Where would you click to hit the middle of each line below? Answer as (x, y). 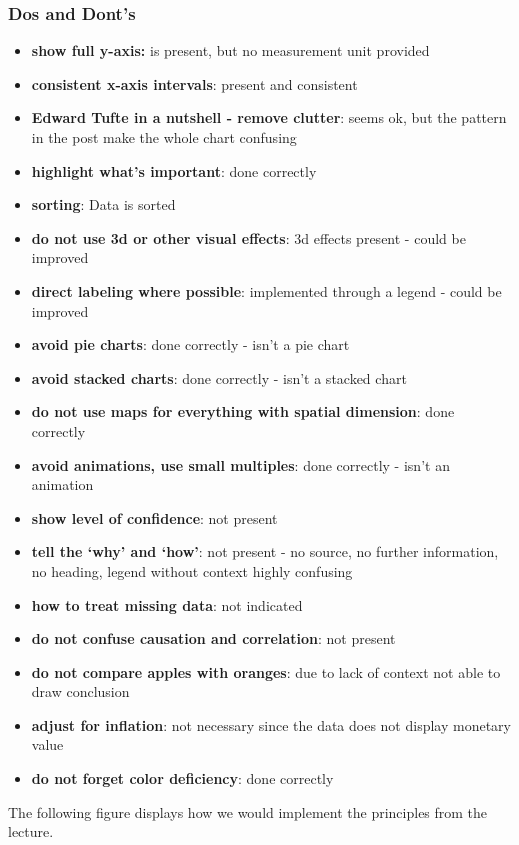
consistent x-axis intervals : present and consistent (194, 83)
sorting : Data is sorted (103, 204)
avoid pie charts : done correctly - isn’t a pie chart (190, 344)
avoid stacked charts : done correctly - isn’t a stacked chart (219, 377)
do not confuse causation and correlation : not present (213, 638)
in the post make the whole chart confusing (164, 137)
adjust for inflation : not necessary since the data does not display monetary (271, 724)
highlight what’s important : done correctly (174, 170)
